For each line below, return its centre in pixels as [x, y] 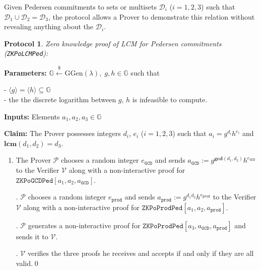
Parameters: [25, 72]
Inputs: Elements [32, 116]
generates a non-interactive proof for [84, 225]
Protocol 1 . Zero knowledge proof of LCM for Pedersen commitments [113, 43]
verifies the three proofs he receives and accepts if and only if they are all [141, 253]
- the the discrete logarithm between [60, 99]
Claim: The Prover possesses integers [62, 133]
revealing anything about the [49, 26]
